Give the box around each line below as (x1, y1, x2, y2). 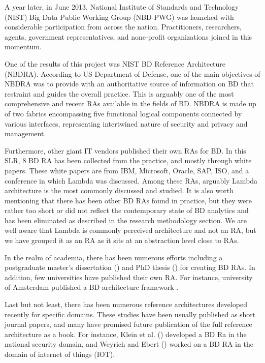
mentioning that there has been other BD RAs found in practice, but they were (5, 195, 252, 205)
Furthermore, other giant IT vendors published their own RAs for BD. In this (5, 145, 246, 156)
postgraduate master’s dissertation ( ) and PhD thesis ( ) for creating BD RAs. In (5, 262, 255, 273)
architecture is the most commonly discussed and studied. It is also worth (5, 185, 234, 196)
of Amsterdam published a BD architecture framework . (5, 282, 179, 292)
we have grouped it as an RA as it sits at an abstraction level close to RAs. (5, 235, 239, 246)
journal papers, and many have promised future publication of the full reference (5, 319, 252, 329)
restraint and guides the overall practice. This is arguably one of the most (5, 88, 234, 99)
